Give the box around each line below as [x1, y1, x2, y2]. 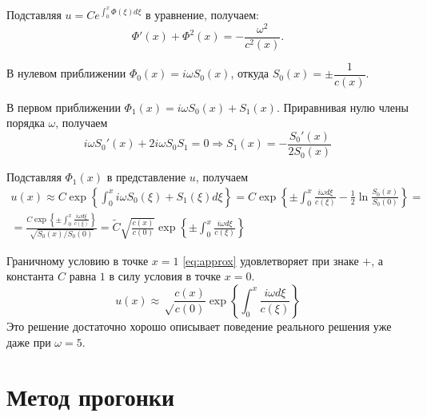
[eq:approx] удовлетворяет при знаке [182, 252, 359, 268]
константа [6, 268, 54, 284]
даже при [6, 333, 51, 350]
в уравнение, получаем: [145, 6, 259, 23]
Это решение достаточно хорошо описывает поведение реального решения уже [6, 317, 392, 334]
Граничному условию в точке [6, 252, 149, 268]
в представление [106, 169, 186, 185]
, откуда [230, 65, 269, 81]
